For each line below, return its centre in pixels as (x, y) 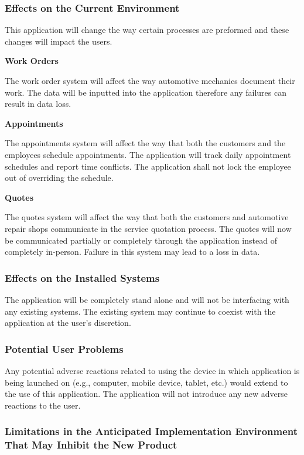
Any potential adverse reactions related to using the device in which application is (152, 370)
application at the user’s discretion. (68, 323)
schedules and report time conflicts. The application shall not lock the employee (148, 166)
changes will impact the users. (59, 41)
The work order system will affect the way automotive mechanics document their (150, 80)
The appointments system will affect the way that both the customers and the (145, 143)
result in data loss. (38, 104)
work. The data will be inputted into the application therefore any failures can (146, 92)
